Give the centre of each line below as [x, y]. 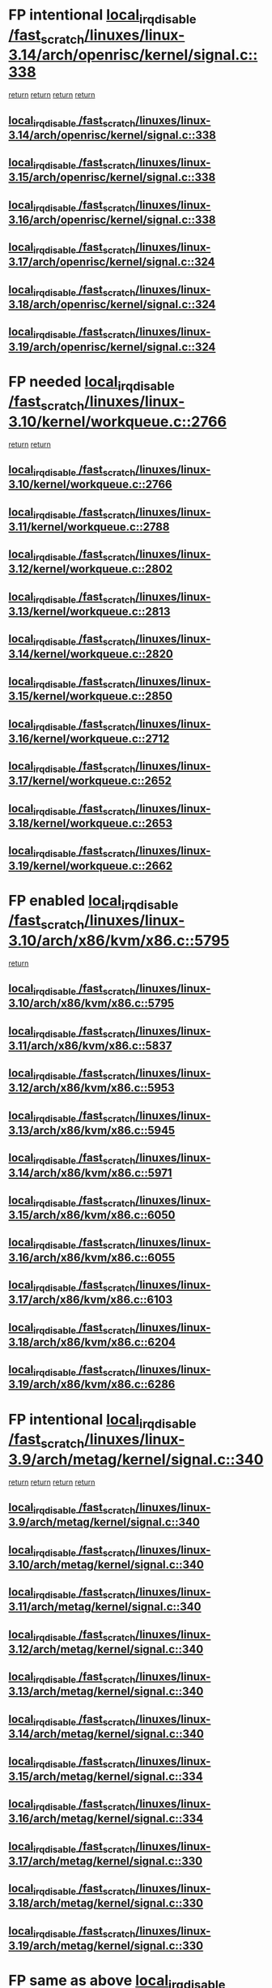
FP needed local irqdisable [92, 383]
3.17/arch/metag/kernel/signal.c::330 [106, 1861]
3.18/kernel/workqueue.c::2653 [90, 823]
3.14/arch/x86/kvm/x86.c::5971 [90, 1173]
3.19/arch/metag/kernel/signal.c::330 [106, 1945]
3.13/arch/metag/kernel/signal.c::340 [106, 1692]
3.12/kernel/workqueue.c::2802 [91, 569]
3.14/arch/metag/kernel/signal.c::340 [106, 1734]
